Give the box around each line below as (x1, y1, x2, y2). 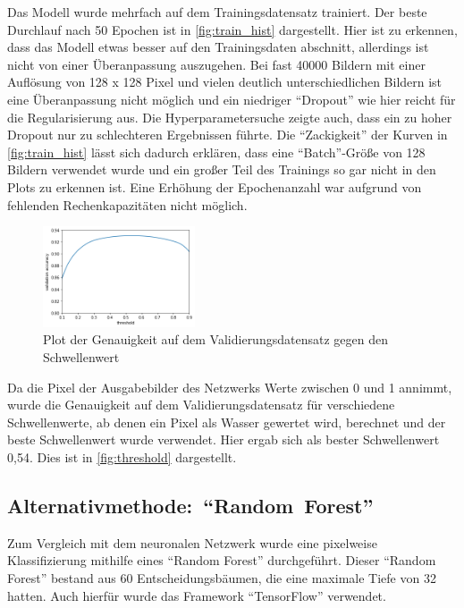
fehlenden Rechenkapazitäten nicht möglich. (7, 195, 248, 214)
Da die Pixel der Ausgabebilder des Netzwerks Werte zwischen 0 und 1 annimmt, (7, 377, 452, 396)
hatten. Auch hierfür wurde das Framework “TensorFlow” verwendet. (7, 586, 386, 604)
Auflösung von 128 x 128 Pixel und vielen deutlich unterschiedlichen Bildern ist (7, 72, 443, 91)
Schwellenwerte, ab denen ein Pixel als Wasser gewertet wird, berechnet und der (7, 412, 446, 431)
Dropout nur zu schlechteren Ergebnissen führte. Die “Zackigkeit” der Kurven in (7, 125, 448, 144)
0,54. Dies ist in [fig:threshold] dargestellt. (7, 448, 237, 467)
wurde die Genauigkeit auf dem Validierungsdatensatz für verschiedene (7, 395, 395, 414)
